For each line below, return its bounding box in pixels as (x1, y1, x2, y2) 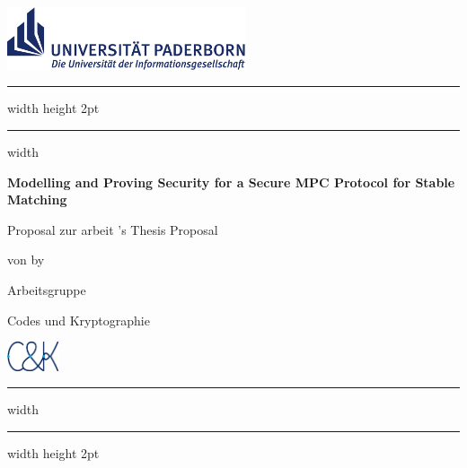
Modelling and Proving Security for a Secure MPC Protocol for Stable (7, 172, 455, 191)
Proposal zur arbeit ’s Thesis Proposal (7, 220, 218, 238)
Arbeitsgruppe (7, 280, 86, 299)
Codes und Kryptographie (7, 310, 150, 329)
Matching (7, 190, 67, 209)
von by (7, 250, 45, 269)
